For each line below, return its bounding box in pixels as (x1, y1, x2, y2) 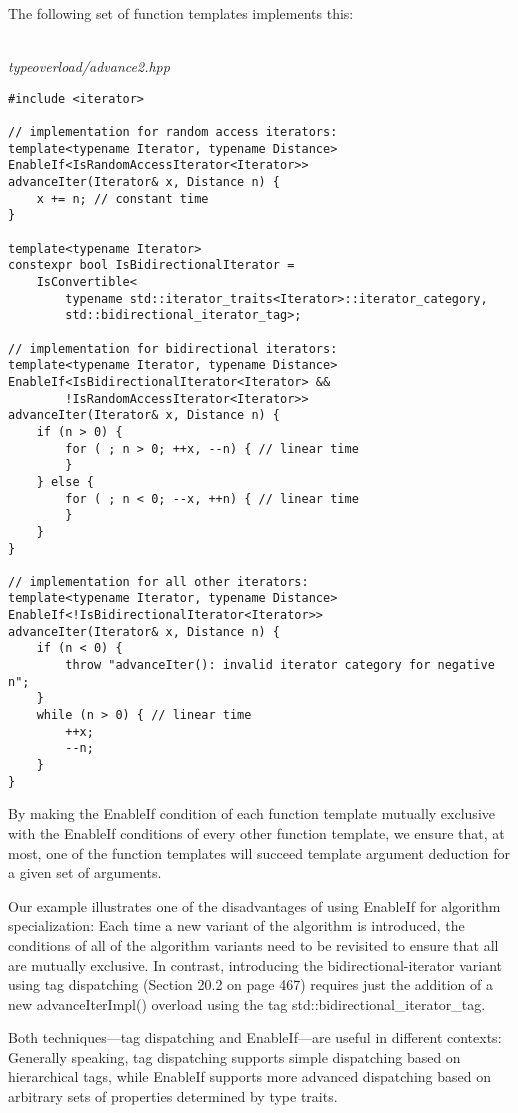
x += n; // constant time (36, 191, 209, 206)
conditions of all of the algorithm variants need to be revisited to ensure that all (8, 934, 499, 955)
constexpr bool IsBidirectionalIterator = (8, 258, 295, 273)
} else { (36, 474, 94, 489)
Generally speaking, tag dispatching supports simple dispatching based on (8, 1046, 461, 1067)
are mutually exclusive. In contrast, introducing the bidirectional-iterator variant (8, 954, 502, 975)
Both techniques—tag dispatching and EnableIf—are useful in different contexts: (8, 1027, 502, 1048)
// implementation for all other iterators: (8, 574, 309, 589)
